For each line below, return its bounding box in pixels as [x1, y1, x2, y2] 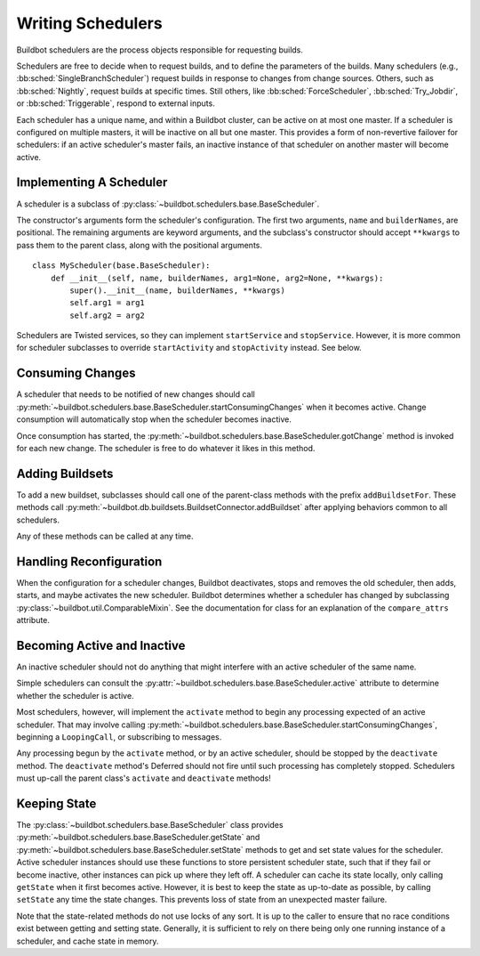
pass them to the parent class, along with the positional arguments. [16, 239, 262, 250]
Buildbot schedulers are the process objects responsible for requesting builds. [16, 45, 304, 55]
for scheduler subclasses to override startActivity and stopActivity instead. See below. [16, 343, 362, 353]
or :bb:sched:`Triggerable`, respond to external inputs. [16, 98, 215, 109]
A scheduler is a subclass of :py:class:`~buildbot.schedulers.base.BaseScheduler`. [16, 198, 320, 209]
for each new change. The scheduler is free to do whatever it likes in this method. [16, 442, 316, 453]
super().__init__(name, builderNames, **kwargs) [69, 285, 286, 296]
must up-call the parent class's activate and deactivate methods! [16, 773, 271, 783]
